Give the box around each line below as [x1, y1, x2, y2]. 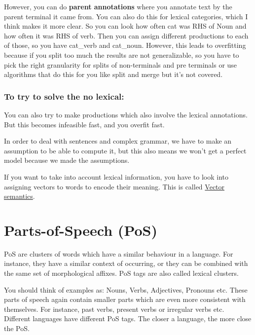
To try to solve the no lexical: [4, 90, 124, 102]
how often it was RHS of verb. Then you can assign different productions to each [4, 30, 249, 40]
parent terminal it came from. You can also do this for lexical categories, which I [4, 11, 248, 21]
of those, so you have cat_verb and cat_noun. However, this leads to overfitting [4, 40, 246, 50]
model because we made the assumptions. [4, 155, 130, 165]
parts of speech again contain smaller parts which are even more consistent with [4, 294, 246, 304]
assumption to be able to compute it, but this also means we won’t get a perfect [4, 145, 247, 155]
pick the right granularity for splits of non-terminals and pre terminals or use [4, 59, 237, 70]
